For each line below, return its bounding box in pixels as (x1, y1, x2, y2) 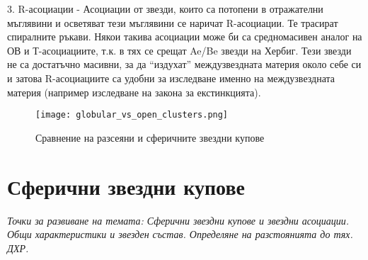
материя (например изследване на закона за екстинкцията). (7, 84, 261, 99)
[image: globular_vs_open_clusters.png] (35, 110, 229, 120)
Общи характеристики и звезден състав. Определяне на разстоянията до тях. (7, 227, 353, 242)
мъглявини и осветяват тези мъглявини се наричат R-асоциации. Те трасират (7, 15, 338, 30)
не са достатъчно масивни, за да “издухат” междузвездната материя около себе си (7, 57, 362, 72)
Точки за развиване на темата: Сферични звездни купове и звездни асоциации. (7, 213, 350, 227)
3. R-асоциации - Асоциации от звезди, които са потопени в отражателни (7, 1, 323, 16)
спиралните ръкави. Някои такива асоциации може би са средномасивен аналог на (7, 29, 362, 44)
